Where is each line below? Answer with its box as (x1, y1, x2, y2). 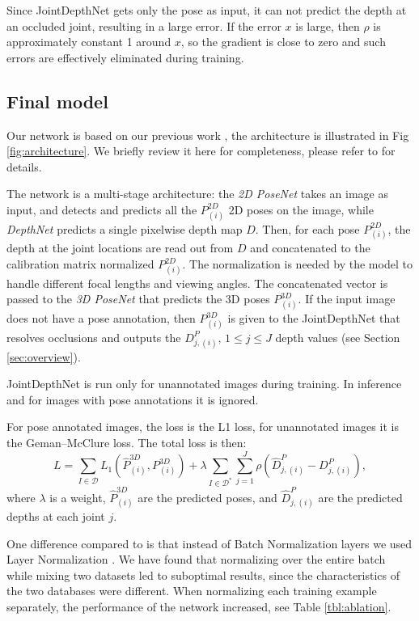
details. (6, 158, 42, 175)
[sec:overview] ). (6, 348, 81, 365)
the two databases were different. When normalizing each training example (6, 582, 377, 599)
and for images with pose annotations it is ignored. (6, 391, 259, 408)
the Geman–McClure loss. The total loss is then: (6, 433, 247, 450)
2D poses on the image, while (228, 201, 374, 218)
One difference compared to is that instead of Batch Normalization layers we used (6, 534, 413, 551)
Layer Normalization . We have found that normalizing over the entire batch (6, 551, 386, 568)
